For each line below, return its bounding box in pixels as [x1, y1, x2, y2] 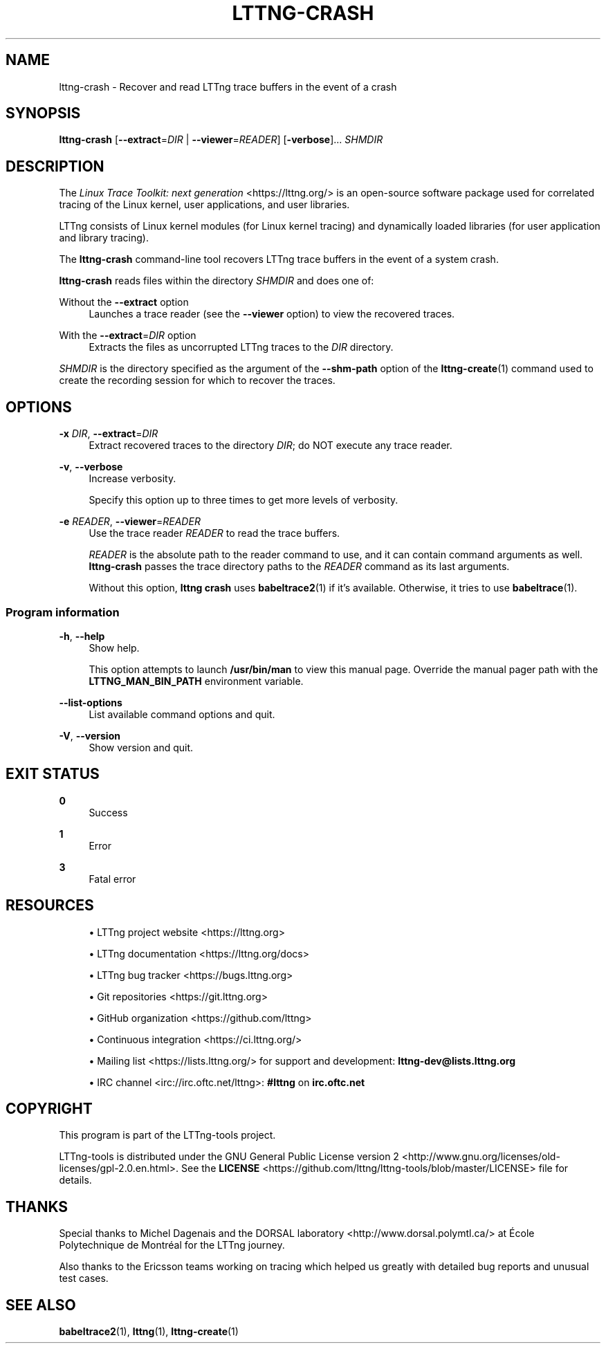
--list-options [59, 696, 122, 708]
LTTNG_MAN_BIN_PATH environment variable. [89, 674, 304, 687]
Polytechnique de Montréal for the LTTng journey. [59, 1239, 285, 1251]
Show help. [89, 641, 140, 654]
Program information [6, 605, 120, 619]
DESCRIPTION [6, 157, 104, 175]
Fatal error [89, 872, 136, 885]
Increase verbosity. [89, 472, 176, 485]
